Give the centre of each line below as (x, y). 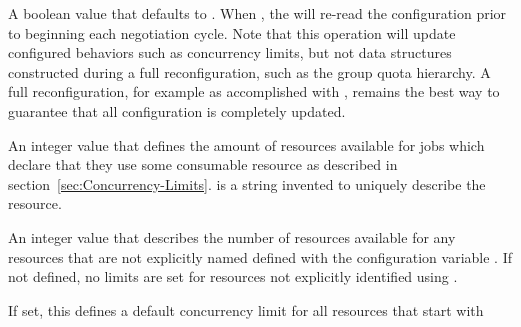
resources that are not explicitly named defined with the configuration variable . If (260, 256)
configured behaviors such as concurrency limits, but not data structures (230, 52)
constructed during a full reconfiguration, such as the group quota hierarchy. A (249, 71)
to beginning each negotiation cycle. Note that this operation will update (232, 32)
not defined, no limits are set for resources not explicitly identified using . (233, 276)
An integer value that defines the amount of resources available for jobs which (246, 144)
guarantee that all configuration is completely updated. (177, 110)
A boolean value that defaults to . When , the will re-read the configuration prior (257, 13)
